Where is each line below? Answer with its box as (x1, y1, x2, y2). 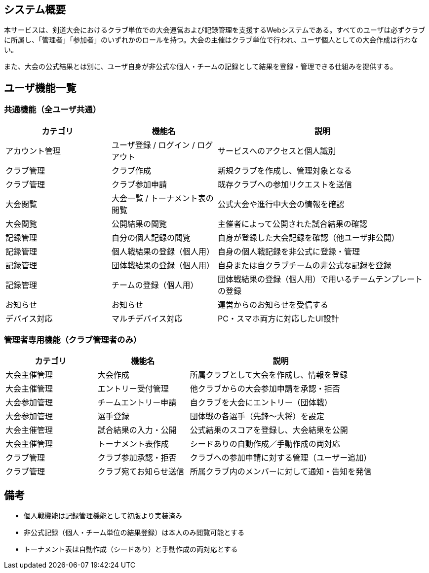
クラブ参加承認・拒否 (97, 453, 177, 463)
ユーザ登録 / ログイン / (112, 140, 195, 150)
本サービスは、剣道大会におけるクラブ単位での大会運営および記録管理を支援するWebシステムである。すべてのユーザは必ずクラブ (4, 26, 426, 35)
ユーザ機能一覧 (4, 81, 77, 94)
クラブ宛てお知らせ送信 (97, 466, 185, 477)
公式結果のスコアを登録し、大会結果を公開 (190, 425, 348, 435)
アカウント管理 (5, 145, 61, 156)
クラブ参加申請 (112, 179, 167, 189)
